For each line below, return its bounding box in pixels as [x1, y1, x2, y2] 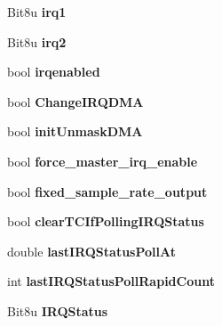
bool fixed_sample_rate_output [7, 182, 208, 200]
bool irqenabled [7, 62, 100, 81]
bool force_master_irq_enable [7, 151, 198, 170]
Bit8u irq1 [7, 3, 67, 20]
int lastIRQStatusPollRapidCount [7, 272, 215, 290]
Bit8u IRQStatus [7, 301, 108, 320]
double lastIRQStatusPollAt [7, 241, 176, 260]
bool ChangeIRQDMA [7, 92, 144, 110]
